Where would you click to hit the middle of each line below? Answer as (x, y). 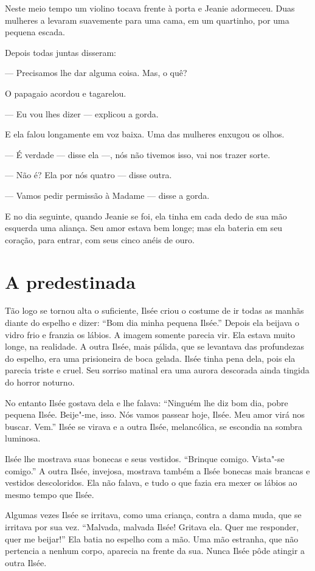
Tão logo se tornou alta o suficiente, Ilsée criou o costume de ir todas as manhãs (154, 310)
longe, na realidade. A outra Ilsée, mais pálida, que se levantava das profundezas (155, 346)
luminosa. (23, 438)
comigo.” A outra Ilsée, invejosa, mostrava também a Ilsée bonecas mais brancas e (157, 470)
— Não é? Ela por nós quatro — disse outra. (88, 175)
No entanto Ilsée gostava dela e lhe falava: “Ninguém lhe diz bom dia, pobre (147, 402)
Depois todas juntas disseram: (61, 52)
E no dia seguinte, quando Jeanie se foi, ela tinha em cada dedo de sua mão (146, 216)
